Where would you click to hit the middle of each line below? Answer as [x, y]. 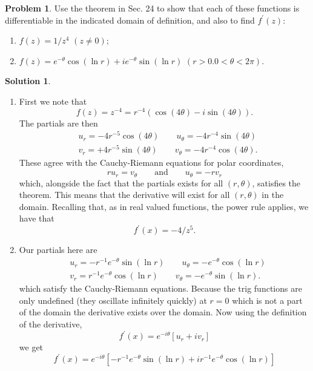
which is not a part [267, 300]
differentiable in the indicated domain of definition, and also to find [130, 20]
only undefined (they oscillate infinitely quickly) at [113, 300]
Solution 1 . [28, 81]
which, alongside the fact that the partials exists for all [121, 182]
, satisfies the [276, 182]
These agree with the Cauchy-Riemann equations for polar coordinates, [151, 163]
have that [37, 218]
